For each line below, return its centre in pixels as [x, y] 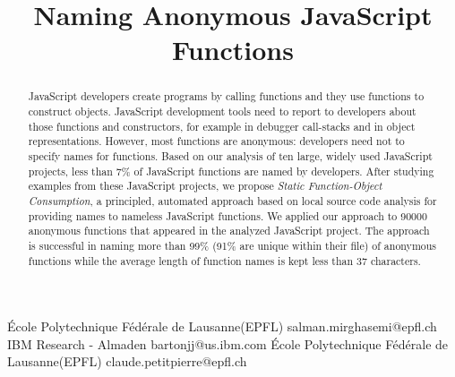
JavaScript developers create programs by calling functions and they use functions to [226, 96]
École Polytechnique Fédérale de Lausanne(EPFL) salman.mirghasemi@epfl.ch [222, 326]
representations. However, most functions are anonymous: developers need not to [216, 141]
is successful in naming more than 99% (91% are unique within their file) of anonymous [232, 245]
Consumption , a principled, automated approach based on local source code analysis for [232, 200]
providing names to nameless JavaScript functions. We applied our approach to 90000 [227, 215]
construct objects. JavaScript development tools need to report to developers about [222, 111]
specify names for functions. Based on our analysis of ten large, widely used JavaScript [230, 155]
